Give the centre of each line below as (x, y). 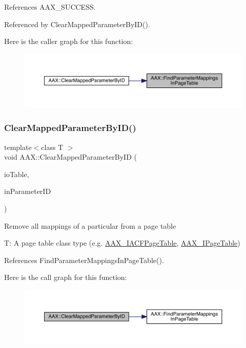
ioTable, (17, 174)
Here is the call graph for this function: (66, 277)
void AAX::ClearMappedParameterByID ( (70, 157)
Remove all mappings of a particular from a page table (90, 225)
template (18, 147)
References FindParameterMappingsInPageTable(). (84, 260)
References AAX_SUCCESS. (50, 7)
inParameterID (28, 191)
